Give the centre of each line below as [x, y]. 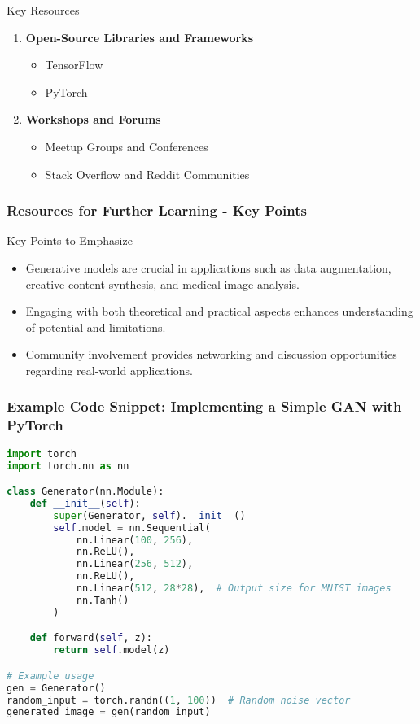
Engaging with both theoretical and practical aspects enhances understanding [219, 311]
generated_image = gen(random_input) [109, 712]
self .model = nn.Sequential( [132, 528]
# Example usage [50, 676]
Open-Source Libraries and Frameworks [140, 37]
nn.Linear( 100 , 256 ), [135, 540]
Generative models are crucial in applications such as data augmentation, [208, 267]
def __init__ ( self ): [85, 503]
